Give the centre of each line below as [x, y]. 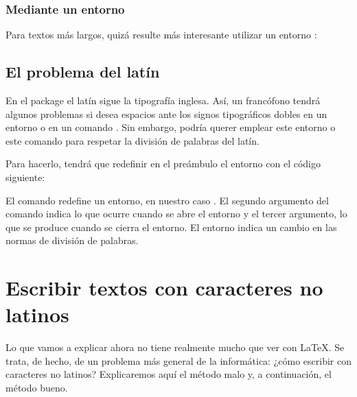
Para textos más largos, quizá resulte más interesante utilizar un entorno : [161, 35]
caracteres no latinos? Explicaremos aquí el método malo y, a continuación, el [169, 374]
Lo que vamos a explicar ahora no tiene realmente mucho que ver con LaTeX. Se [175, 347]
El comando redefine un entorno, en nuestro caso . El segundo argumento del [167, 200]
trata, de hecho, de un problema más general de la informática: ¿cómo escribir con [178, 360]
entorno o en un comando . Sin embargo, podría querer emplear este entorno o [171, 127]
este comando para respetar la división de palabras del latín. [133, 140]
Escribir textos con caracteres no [164, 288]
